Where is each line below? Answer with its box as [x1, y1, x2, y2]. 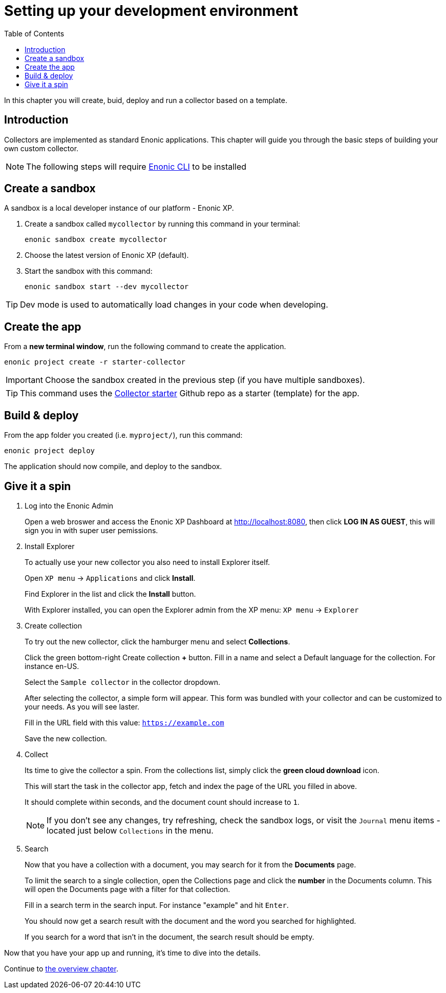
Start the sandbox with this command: [25, 267, 153, 276]
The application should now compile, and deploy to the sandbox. [4, 462, 222, 471]
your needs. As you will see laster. [25, 702, 140, 711]
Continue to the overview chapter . [4, 964, 118, 973]
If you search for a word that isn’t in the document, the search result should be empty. [25, 932, 314, 941]
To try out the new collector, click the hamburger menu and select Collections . [25, 637, 290, 646]
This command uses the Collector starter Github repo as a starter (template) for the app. [20, 388, 359, 399]
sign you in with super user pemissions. [25, 525, 158, 535]
